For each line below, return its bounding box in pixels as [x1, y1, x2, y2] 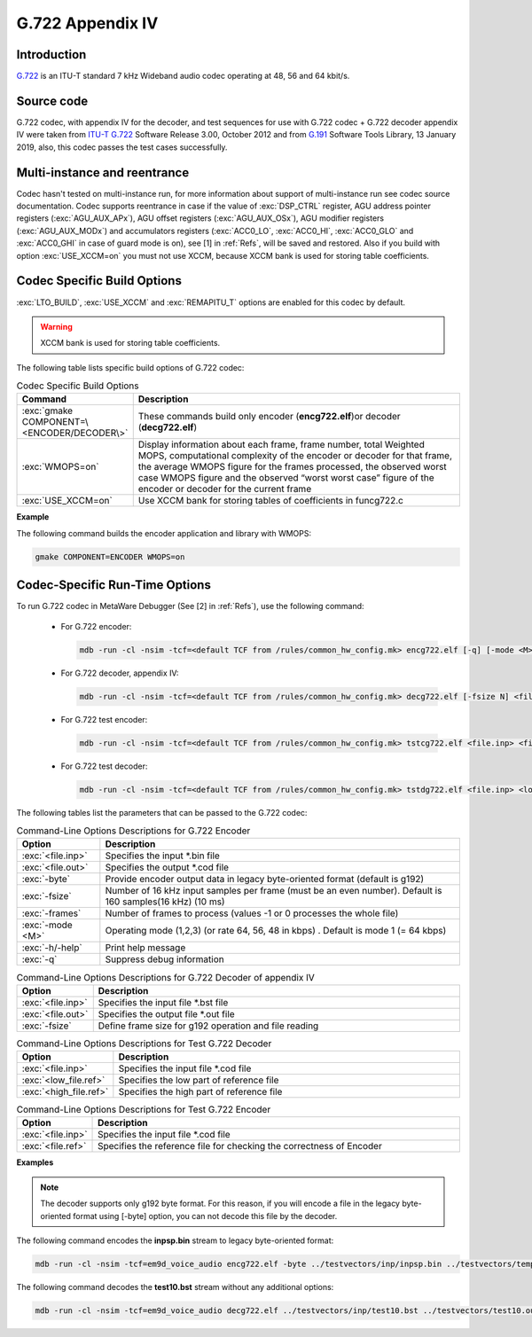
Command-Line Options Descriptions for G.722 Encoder [16, 825, 251, 837]
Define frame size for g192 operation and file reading [98, 1020, 319, 1032]
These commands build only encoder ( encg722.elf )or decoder [137, 410, 401, 423]
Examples [16, 1157, 54, 1168]
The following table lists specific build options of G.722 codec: [16, 362, 245, 372]
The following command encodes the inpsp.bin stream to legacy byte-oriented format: [16, 1235, 334, 1246]
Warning [40, 321, 73, 332]
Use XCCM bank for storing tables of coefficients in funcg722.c [137, 495, 403, 507]
